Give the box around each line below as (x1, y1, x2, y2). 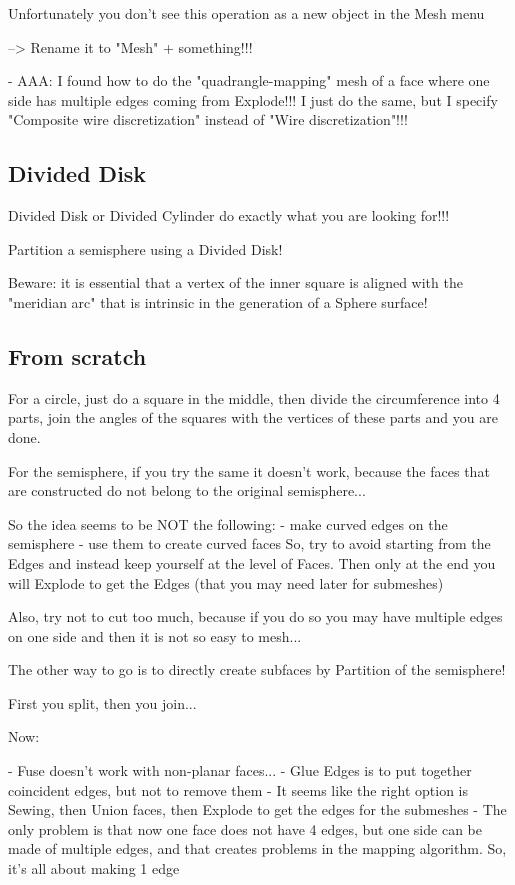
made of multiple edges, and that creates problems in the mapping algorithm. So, (8, 838, 507, 859)
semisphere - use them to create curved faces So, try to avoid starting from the (8, 533, 491, 554)
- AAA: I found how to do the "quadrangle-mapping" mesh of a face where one (8, 70, 490, 91)
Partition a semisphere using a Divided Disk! (8, 238, 283, 259)
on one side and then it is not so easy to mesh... (8, 625, 302, 646)
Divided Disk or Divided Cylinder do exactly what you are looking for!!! (8, 205, 450, 226)
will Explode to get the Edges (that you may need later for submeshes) (8, 572, 444, 593)
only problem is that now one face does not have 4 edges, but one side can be (8, 818, 482, 839)
